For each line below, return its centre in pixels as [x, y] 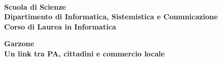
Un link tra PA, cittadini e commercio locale [84, 53]
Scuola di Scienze [35, 6]
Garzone [19, 43]
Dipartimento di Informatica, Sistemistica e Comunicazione [111, 17]
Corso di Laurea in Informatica [60, 26]
